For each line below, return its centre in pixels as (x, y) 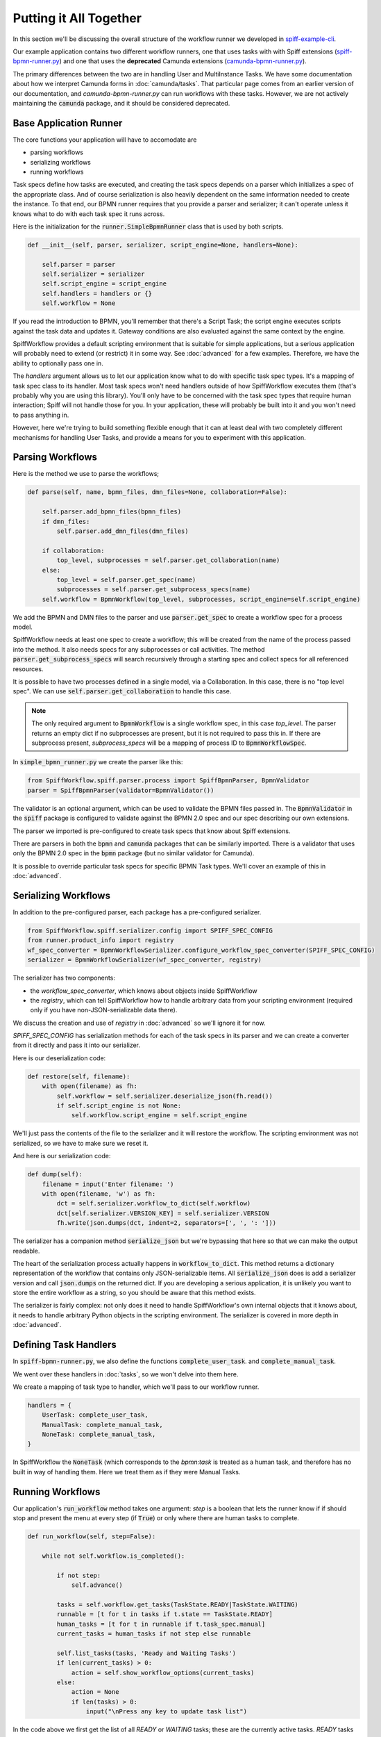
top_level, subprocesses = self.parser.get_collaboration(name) (168, 560)
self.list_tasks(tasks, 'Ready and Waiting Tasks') (146, 1653)
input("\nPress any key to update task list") (167, 1712)
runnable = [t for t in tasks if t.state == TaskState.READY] (165, 1614)
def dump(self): (55, 1175)
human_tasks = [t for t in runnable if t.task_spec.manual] (161, 1624)
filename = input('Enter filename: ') (108, 1184)
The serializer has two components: (64, 978)
